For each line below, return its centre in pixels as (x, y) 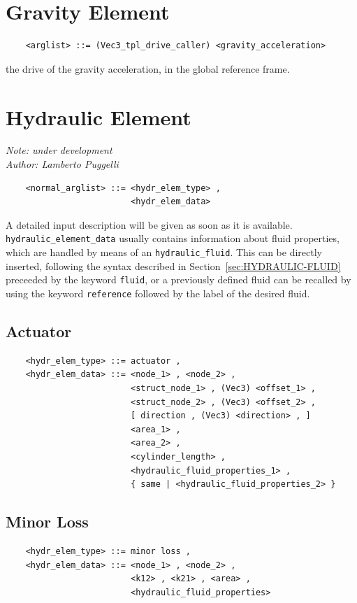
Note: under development (59, 150)
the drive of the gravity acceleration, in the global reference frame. (148, 68)
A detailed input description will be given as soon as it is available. (149, 224)
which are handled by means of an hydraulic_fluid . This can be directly (164, 252)
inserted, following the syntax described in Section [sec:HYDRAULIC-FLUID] (173, 265)
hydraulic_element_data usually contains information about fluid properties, (173, 238)
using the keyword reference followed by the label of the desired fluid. (158, 293)
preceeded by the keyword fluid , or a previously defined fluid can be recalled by (178, 279)
